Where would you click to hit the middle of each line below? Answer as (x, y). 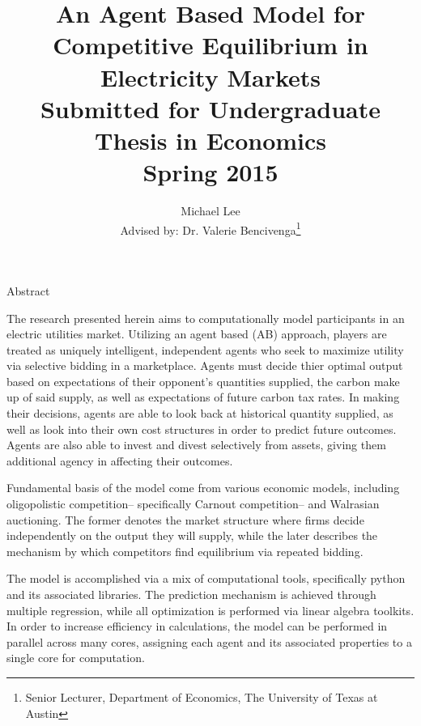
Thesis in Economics (210, 140)
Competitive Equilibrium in (210, 45)
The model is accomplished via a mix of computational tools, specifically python (206, 578)
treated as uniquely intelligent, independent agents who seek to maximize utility (205, 349)
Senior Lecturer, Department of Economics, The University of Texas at (202, 696)
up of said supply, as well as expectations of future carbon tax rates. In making (203, 397)
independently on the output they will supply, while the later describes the (192, 535)
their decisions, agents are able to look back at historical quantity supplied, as (200, 413)
